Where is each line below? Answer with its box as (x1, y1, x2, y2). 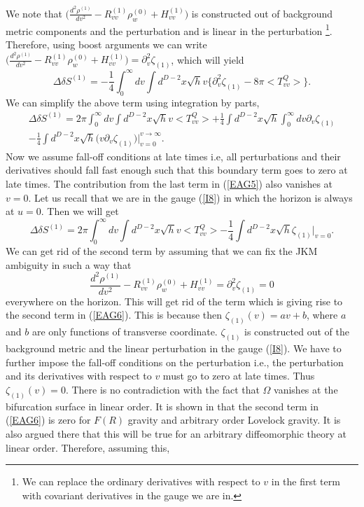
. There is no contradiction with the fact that (65, 382, 260, 396)
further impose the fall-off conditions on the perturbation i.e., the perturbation (6, 354, 344, 369)
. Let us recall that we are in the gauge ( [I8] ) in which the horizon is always (28, 190, 353, 204)
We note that (6, 6, 62, 20)
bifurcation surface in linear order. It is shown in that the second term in (6, 398, 319, 413)
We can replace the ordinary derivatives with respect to (22, 474, 260, 489)
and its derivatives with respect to (6, 368, 152, 383)
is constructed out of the (244, 324, 349, 339)
